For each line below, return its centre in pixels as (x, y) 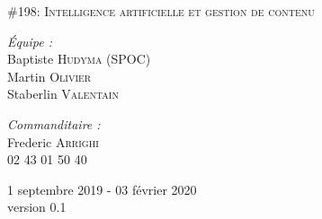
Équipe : (30, 41)
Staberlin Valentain (63, 94)
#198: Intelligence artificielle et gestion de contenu (161, 11)
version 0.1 (37, 207)
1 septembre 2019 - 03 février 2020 (102, 189)
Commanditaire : (54, 123)
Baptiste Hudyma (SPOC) (79, 59)
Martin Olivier (49, 76)
